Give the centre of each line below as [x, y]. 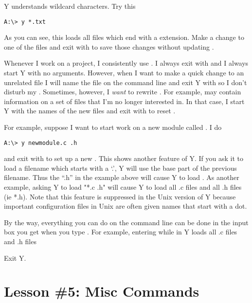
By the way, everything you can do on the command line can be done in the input [126, 222]
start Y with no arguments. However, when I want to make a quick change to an [124, 73]
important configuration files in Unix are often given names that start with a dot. [126, 206]
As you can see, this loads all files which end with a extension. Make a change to [124, 37]
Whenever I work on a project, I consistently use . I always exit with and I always [126, 63]
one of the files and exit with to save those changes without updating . [109, 46]
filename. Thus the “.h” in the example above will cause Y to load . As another [122, 177]
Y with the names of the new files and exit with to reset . [90, 111]
